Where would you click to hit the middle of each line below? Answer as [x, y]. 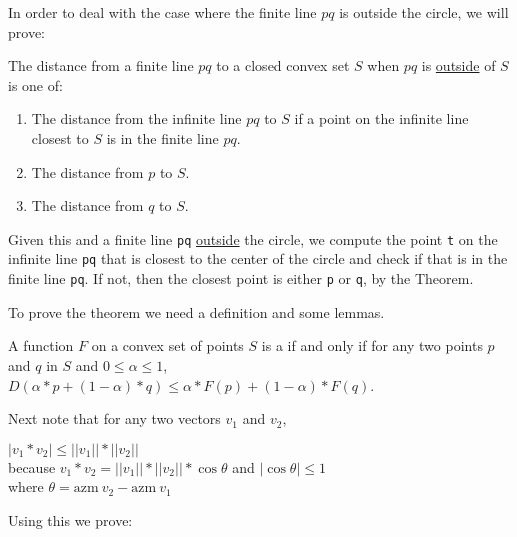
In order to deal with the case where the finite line [162, 12]
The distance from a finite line [101, 65]
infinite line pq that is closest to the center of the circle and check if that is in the [258, 258]
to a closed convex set [283, 65]
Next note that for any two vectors [114, 418]
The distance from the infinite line [136, 118]
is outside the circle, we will [424, 12]
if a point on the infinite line [381, 118]
